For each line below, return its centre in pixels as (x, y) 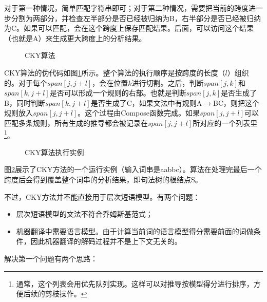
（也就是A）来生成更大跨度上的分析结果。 (75, 38)
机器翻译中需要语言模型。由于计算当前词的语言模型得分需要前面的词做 (135, 231)
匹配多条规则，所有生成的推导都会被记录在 (76, 122)
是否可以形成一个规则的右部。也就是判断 (118, 93)
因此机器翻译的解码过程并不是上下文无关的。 (106, 241)
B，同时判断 (25, 102)
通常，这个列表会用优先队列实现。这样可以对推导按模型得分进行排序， (135, 283)
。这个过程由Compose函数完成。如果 (139, 113)
